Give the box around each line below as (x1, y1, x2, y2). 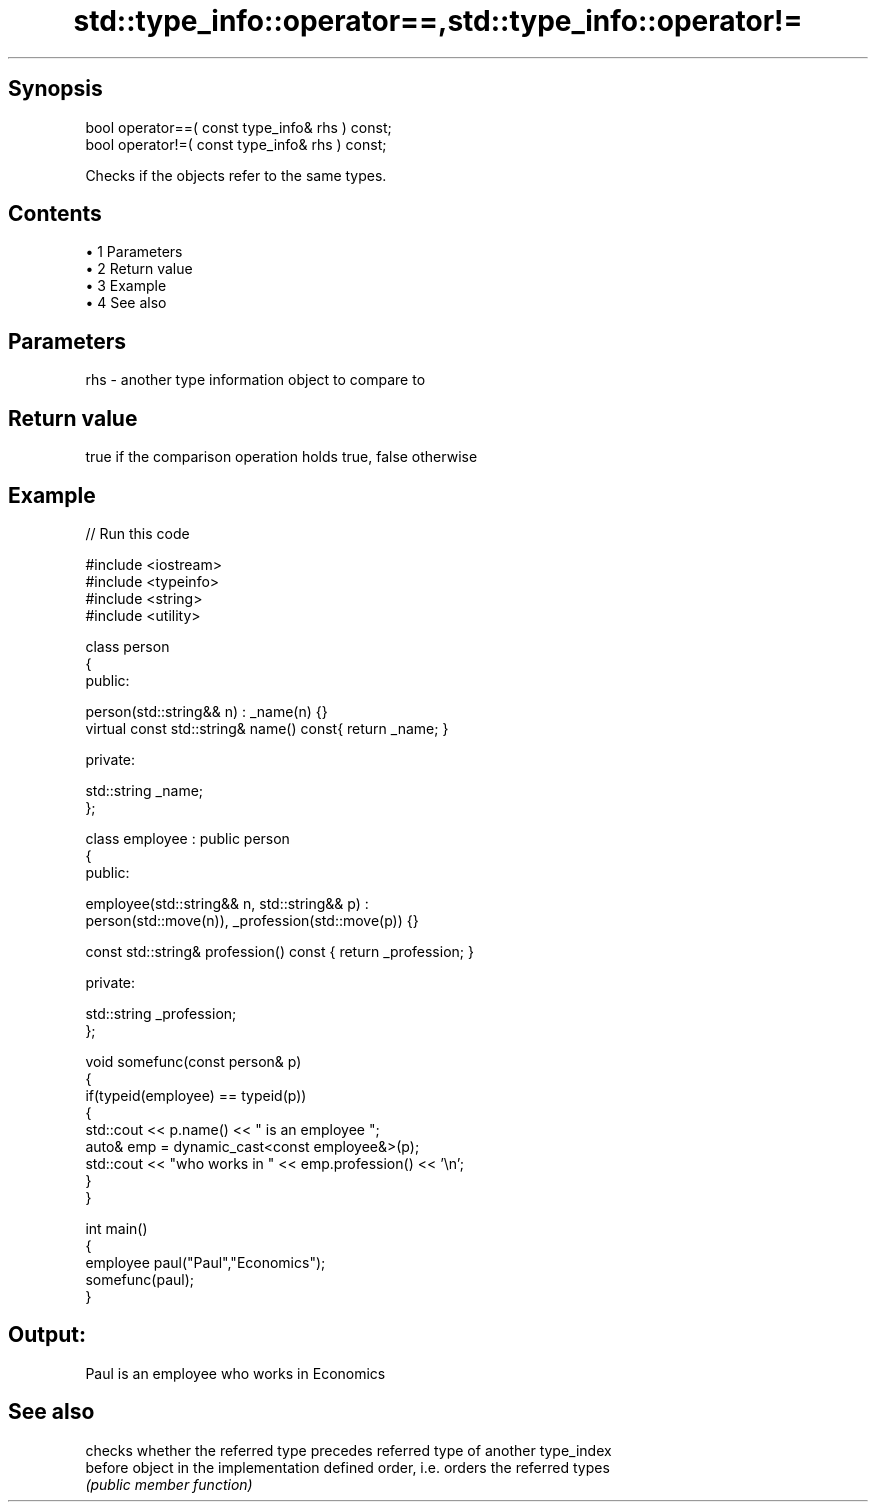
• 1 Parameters (85, 243, 183, 261)
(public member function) (85, 1475, 253, 1493)
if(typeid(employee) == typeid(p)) (85, 1086, 307, 1104)
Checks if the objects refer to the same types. (85, 166, 387, 184)
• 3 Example (85, 277, 167, 295)
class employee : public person (85, 829, 290, 847)
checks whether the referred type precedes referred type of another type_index (85, 1441, 612, 1459)
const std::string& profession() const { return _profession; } (85, 942, 474, 960)
